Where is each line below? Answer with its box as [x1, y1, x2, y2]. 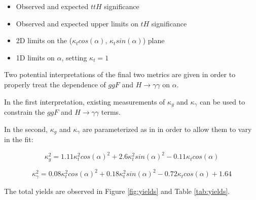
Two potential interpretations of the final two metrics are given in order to [4, 69, 236, 80]
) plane [142, 35, 165, 46]
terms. [101, 107, 121, 117]
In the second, [4, 123, 48, 134]
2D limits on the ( [16, 35, 72, 46]
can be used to [200, 96, 245, 107]
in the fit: [4, 134, 33, 145]
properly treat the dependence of [4, 79, 106, 89]
